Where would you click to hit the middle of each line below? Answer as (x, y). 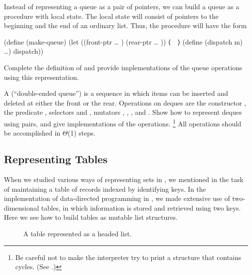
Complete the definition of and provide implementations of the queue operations (123, 67)
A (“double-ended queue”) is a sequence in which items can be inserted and (116, 93)
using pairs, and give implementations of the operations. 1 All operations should (123, 122)
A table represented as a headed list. (78, 233)
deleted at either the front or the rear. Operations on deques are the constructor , (125, 102)
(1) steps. (81, 133)
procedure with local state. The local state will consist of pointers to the (111, 16)
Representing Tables (56, 159)
